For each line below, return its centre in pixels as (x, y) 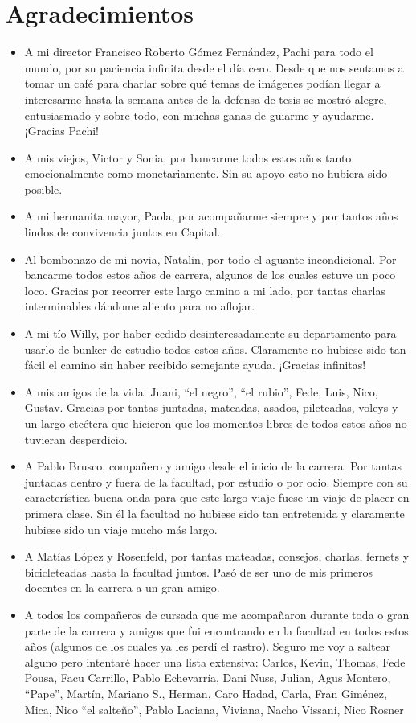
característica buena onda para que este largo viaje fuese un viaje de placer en (217, 497)
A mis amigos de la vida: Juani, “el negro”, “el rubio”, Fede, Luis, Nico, (201, 391)
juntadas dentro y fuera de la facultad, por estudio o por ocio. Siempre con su (216, 481)
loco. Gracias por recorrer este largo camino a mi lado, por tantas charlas (205, 290)
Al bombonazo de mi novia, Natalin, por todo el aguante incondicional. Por (210, 259)
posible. (43, 189)
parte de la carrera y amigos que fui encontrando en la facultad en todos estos (216, 630)
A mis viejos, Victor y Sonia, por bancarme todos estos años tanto (188, 157)
